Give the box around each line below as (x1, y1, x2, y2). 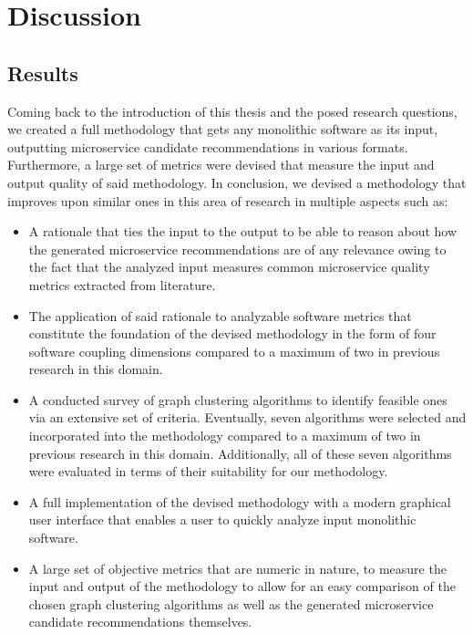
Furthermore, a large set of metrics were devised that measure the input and (7, 155, 435, 174)
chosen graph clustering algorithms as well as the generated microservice (28, 594, 434, 613)
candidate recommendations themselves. (28, 612, 252, 631)
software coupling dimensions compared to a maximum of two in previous (28, 341, 440, 360)
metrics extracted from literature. (28, 275, 216, 294)
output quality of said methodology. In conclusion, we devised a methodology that (7, 172, 467, 192)
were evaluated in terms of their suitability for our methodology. (28, 462, 388, 481)
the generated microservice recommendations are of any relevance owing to (28, 239, 447, 258)
